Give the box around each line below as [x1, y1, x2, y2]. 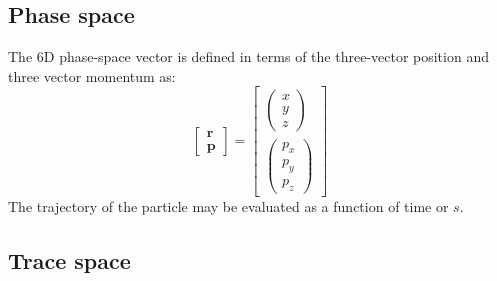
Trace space [8, 245, 131, 275]
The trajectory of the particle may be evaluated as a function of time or [8, 196, 449, 217]
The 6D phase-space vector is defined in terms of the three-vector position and [8, 46, 489, 67]
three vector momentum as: [8, 65, 176, 86]
